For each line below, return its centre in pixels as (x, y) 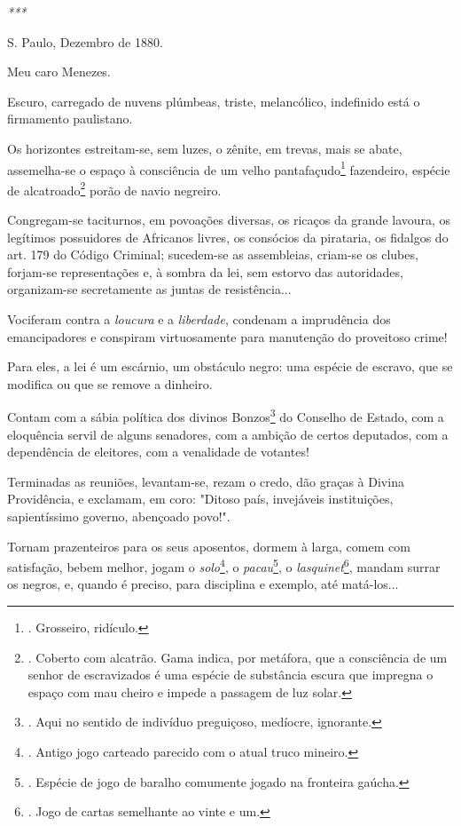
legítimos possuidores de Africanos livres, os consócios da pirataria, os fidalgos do (228, 237)
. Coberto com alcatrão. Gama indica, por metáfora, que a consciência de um (238, 657)
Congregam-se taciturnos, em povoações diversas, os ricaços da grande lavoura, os (229, 220)
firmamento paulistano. (70, 119)
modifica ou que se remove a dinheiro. (110, 383)
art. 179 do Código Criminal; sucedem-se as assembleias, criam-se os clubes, (213, 254)
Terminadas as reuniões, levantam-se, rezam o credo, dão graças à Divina (206, 481)
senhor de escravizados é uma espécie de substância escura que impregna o (230, 675)
